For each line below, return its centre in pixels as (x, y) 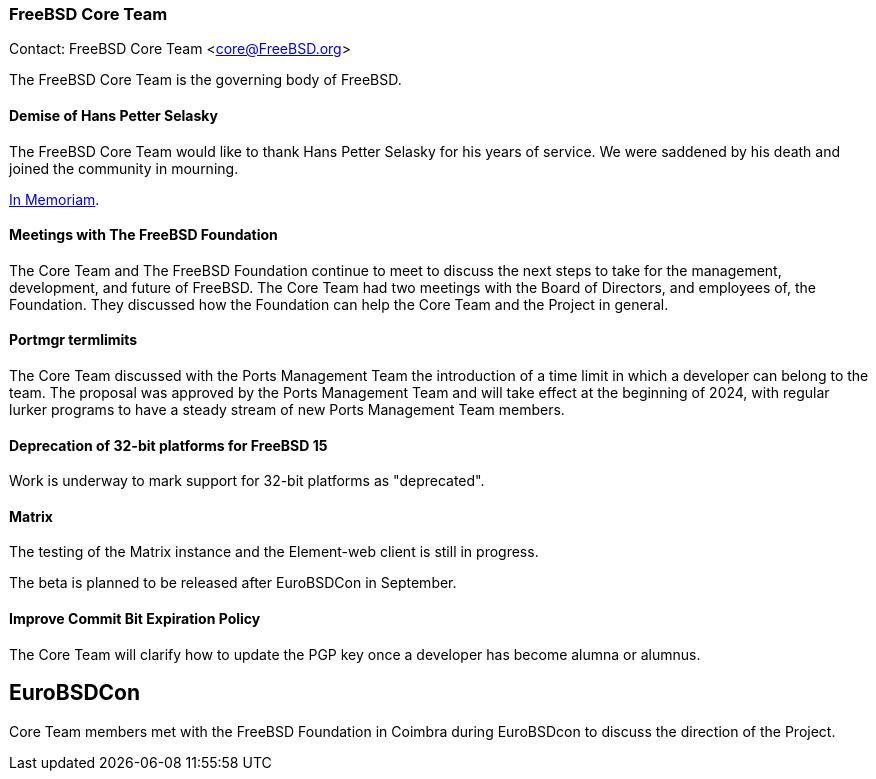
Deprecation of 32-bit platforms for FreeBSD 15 (168, 445)
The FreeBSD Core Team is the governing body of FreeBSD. (205, 80)
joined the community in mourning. (124, 168)
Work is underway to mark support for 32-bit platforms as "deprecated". (247, 481)
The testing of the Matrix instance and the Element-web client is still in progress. (274, 552)
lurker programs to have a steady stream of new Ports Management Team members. (287, 410)
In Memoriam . (54, 199)
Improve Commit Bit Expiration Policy (135, 619)
